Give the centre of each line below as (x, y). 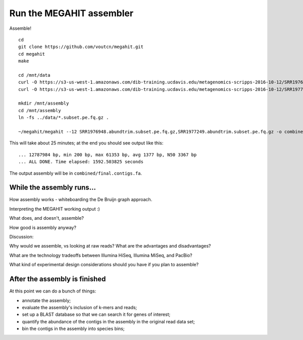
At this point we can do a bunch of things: (53, 291)
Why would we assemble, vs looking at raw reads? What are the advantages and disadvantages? (110, 246)
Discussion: (21, 237)
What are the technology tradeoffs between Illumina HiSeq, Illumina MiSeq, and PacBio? (101, 255)
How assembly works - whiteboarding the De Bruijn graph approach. (81, 200)
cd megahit (32, 54)
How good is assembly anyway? (43, 227)
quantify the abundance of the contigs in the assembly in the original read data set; (109, 321)
